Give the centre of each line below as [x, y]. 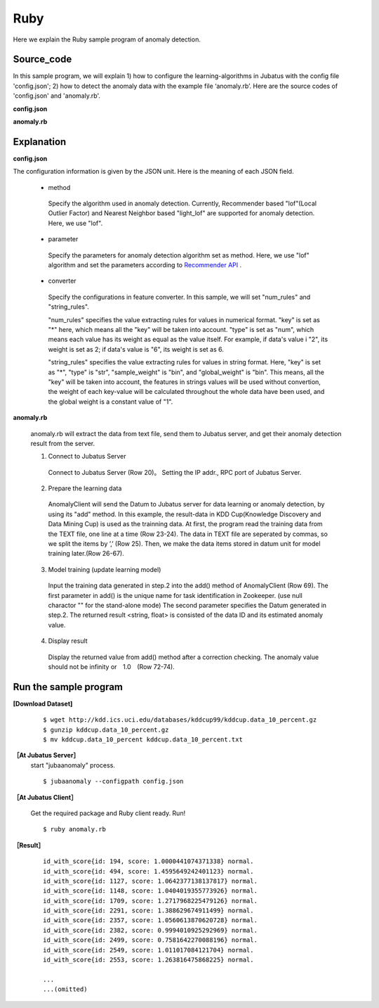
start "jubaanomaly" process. [73, 765]
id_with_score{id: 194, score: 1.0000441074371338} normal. [148, 861]
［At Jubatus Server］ [46, 755]
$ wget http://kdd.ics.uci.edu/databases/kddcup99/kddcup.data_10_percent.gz [180, 720]
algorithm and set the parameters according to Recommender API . [145, 265]
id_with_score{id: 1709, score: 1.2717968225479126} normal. [150, 901]
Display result [68, 641]
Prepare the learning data [85, 488]
